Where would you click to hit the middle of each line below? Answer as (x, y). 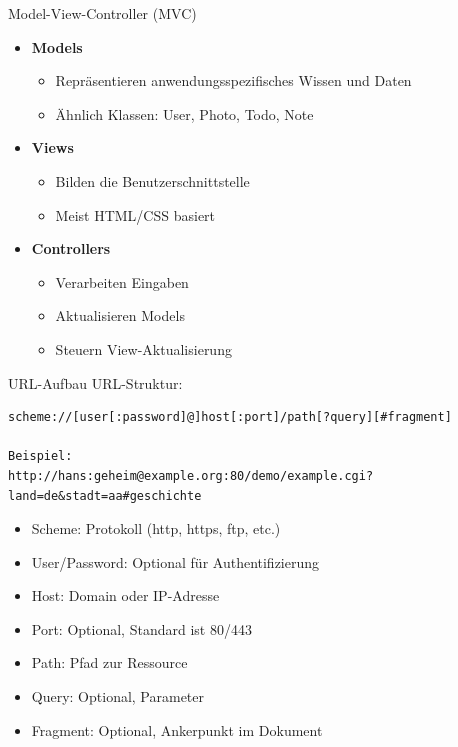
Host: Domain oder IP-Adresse (125, 595)
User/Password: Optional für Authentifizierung (175, 561)
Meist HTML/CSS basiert (135, 214)
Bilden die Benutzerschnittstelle (152, 180)
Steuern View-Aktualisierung (143, 348)
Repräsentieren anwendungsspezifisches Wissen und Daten (233, 80)
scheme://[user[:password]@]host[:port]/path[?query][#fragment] (230, 417)
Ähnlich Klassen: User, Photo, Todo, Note (184, 113)
